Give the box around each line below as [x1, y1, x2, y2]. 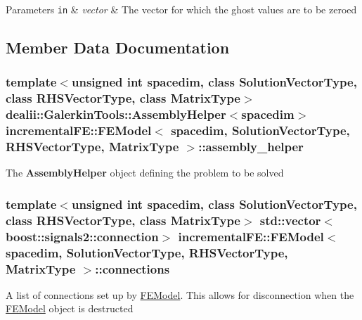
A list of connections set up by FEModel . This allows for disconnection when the [6, 287, 354, 302]
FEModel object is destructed [6, 301, 134, 316]
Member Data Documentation [6, 37, 230, 58]
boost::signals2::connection [6, 227, 159, 245]
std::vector [259, 211, 321, 229]
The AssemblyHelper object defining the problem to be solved [6, 165, 284, 180]
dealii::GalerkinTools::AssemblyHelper [6, 105, 226, 123]
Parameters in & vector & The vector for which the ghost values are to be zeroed [6, 2, 357, 16]
